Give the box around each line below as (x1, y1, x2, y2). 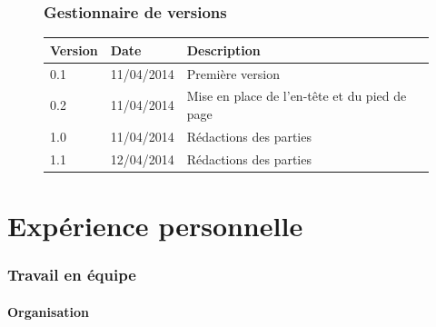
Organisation (7, 302, 89, 321)
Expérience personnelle (7, 206, 303, 243)
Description (186, 40, 261, 59)
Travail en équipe (7, 263, 136, 286)
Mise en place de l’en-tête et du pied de (186, 86, 407, 105)
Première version (186, 64, 280, 83)
